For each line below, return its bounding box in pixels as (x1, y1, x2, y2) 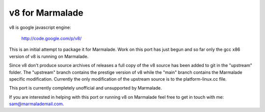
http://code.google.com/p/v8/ (21, 35, 82, 41)
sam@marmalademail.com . (9, 101, 64, 107)
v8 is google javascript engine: (9, 24, 71, 30)
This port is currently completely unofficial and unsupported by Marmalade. (9, 85, 162, 91)
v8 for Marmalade (9, 7, 83, 18)
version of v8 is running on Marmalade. (9, 53, 89, 59)
